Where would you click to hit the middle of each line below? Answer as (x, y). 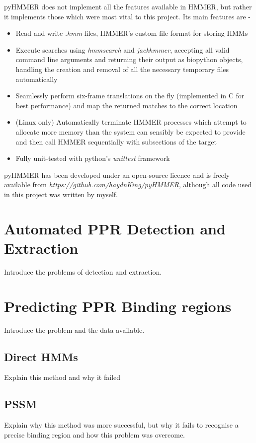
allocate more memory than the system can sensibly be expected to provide (130, 131)
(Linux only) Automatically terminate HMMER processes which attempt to (131, 122)
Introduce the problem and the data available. (74, 330)
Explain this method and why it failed (62, 377)
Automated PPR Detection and (115, 228)
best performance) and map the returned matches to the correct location (127, 105)
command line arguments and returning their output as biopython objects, (129, 59)
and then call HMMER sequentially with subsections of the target (116, 141)
